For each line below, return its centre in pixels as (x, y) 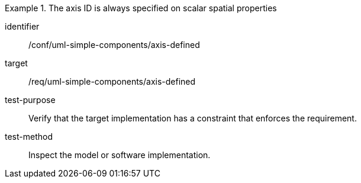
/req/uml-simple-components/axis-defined (112, 81)
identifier (22, 26)
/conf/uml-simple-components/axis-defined (114, 45)
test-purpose (30, 100)
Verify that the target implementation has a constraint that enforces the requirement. (193, 118)
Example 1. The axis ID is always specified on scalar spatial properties (141, 8)
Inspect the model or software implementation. (120, 155)
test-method (29, 137)
